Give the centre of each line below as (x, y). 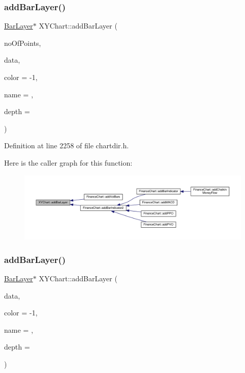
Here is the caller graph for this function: (68, 162)
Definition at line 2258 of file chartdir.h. (67, 145)
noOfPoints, (23, 43)
